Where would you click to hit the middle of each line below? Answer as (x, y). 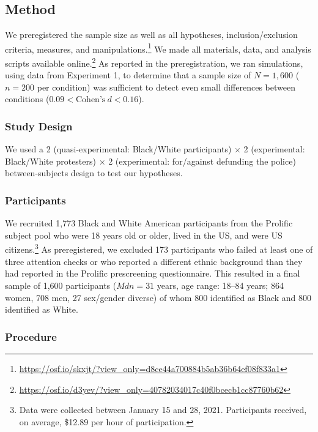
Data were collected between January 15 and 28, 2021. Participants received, (163, 410)
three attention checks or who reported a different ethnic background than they (154, 261)
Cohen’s (91, 100)
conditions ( (27, 99)
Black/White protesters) (50, 161)
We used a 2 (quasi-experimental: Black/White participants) (118, 149)
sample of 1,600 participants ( (61, 285)
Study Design (39, 126)
